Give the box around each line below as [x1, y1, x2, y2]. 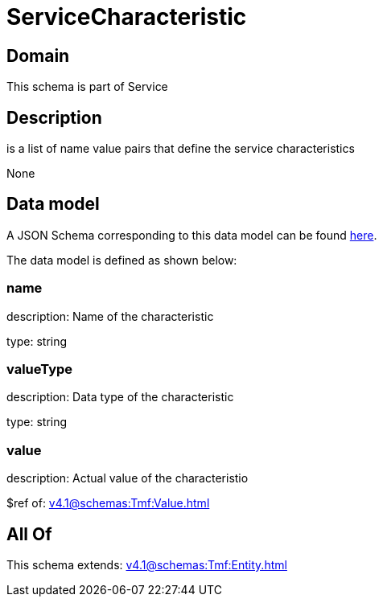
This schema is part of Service [6, 80, 168, 94]
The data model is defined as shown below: [6, 252, 237, 267]
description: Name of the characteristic [6, 309, 214, 323]
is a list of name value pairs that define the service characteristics [6, 142, 355, 156]
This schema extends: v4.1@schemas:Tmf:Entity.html [6, 557, 287, 572]
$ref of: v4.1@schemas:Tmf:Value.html [6, 496, 210, 511]
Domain [6, 45, 70, 66]
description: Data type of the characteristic [6, 390, 234, 404]
